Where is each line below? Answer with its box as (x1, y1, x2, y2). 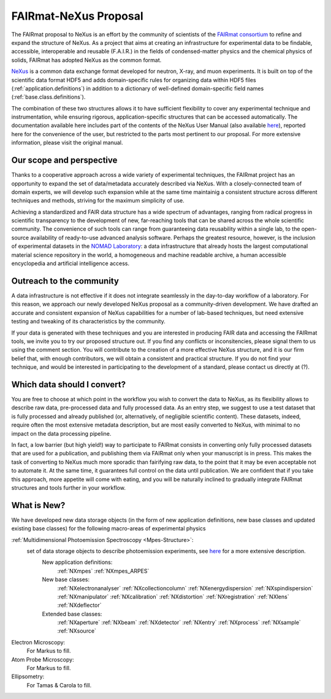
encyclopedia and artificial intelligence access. (11, 260, 130, 267)
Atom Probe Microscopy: (11, 655, 74, 663)
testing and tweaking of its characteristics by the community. (11, 318, 165, 325)
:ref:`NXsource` (57, 627, 96, 635)
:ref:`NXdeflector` (57, 601, 102, 609)
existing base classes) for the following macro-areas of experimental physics (11, 525, 206, 532)
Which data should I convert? (11, 379, 126, 390)
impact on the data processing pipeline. (11, 430, 112, 437)
